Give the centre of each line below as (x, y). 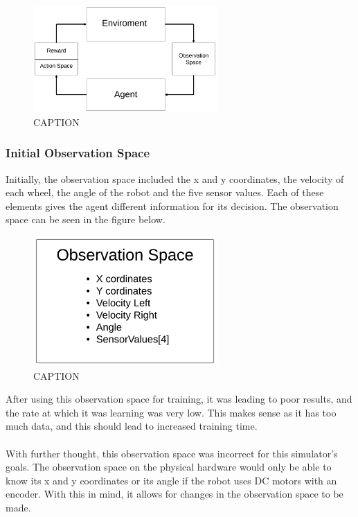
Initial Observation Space (78, 153)
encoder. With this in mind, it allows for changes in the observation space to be (174, 494)
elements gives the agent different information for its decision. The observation (172, 205)
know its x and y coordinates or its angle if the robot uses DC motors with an (171, 480)
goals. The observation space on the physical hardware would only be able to (169, 467)
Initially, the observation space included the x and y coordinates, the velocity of (175, 178)
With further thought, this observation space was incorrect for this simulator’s (172, 453)
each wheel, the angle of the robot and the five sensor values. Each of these (165, 192)
